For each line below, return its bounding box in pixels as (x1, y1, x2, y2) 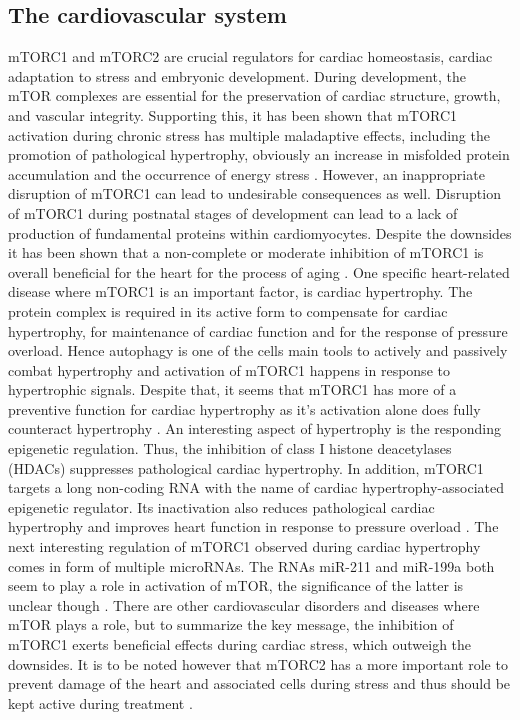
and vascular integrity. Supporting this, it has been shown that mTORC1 (8, 104, 458, 125)
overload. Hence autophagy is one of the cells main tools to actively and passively (8, 340, 508, 361)
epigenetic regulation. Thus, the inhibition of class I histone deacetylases (8, 438, 452, 459)
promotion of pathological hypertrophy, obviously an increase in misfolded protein (8, 144, 510, 165)
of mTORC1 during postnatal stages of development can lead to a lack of (8, 202, 458, 223)
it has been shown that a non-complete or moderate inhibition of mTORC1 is (8, 242, 484, 263)
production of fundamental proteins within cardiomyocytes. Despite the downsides (8, 222, 512, 243)
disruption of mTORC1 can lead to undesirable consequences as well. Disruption (8, 183, 501, 204)
